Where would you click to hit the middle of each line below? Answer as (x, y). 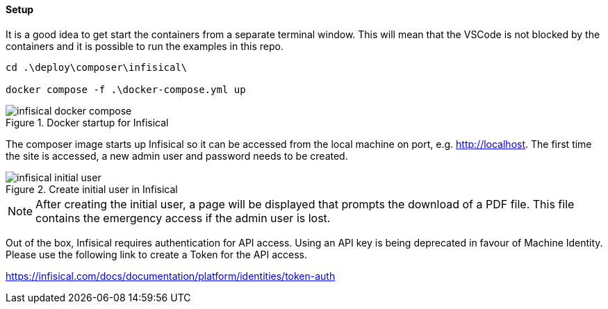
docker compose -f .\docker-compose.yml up (126, 89)
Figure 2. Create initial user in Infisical (92, 189)
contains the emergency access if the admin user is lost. (183, 218)
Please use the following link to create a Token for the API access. (156, 254)
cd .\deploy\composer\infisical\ (97, 67)
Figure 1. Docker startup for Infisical (87, 122)
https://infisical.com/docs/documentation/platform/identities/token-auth (171, 276)
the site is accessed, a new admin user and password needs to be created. (177, 156)
